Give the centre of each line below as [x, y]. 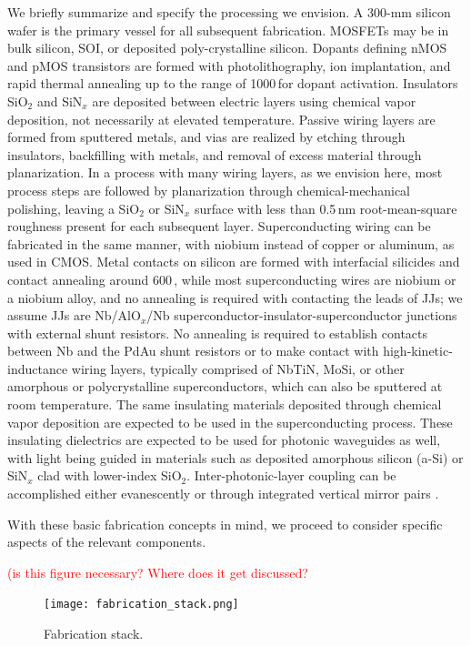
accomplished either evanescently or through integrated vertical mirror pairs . [223, 494]
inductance [38, 368]
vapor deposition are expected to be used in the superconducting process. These [230, 422]
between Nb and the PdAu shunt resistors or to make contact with [193, 351]
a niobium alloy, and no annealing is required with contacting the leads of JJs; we [235, 297]
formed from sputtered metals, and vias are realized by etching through [206, 137]
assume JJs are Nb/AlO [74, 315]
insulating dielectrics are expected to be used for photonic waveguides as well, [224, 440]
